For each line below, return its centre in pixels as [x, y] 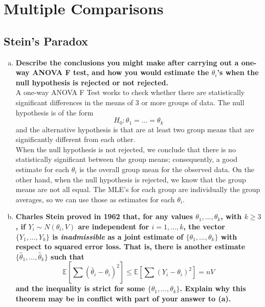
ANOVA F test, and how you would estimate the [121, 72]
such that [68, 256]
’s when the [238, 72]
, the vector [204, 226]
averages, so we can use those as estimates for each [95, 199]
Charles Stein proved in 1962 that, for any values [104, 216]
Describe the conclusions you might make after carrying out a [127, 62]
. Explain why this [213, 288]
